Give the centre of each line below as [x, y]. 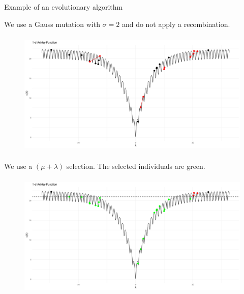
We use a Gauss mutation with [52, 24]
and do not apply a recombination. [176, 24]
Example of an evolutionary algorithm [64, 7]
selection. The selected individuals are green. [136, 166]
